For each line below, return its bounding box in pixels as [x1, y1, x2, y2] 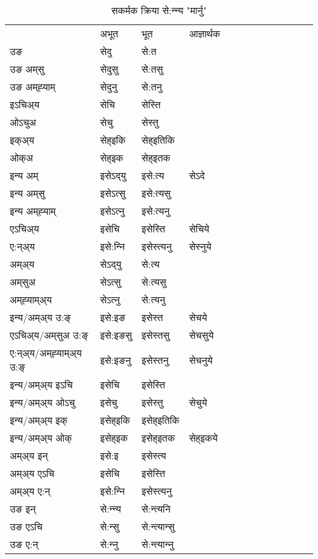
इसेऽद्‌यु [100, 168, 126, 182]
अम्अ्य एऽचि [10, 466, 54, 480]
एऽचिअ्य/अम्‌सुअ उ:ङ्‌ [10, 328, 89, 342]
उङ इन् [10, 502, 36, 516]
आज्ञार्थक [189, 26, 220, 40]
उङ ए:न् [10, 537, 39, 551]
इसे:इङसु [100, 328, 132, 342]
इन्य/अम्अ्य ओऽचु [10, 395, 75, 409]
